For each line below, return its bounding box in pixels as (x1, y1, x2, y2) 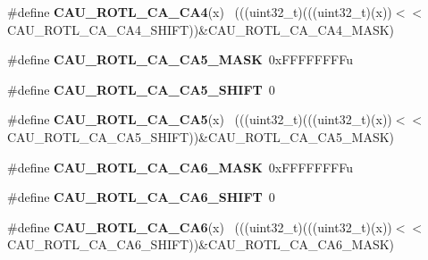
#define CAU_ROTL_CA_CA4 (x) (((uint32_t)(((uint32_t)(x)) (7, 3, 392, 21)
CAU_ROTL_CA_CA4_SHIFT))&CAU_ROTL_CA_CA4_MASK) (7, 20, 395, 38)
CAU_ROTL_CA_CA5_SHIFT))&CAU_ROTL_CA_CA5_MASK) (7, 127, 395, 146)
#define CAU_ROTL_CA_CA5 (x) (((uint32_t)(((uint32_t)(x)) (7, 110, 392, 129)
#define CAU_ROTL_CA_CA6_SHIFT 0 (7, 188, 275, 206)
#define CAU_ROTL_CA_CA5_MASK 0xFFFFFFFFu (7, 50, 353, 69)
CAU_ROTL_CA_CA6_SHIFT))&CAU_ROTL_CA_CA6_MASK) (7, 235, 395, 254)
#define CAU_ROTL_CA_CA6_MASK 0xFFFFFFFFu (7, 157, 353, 176)
